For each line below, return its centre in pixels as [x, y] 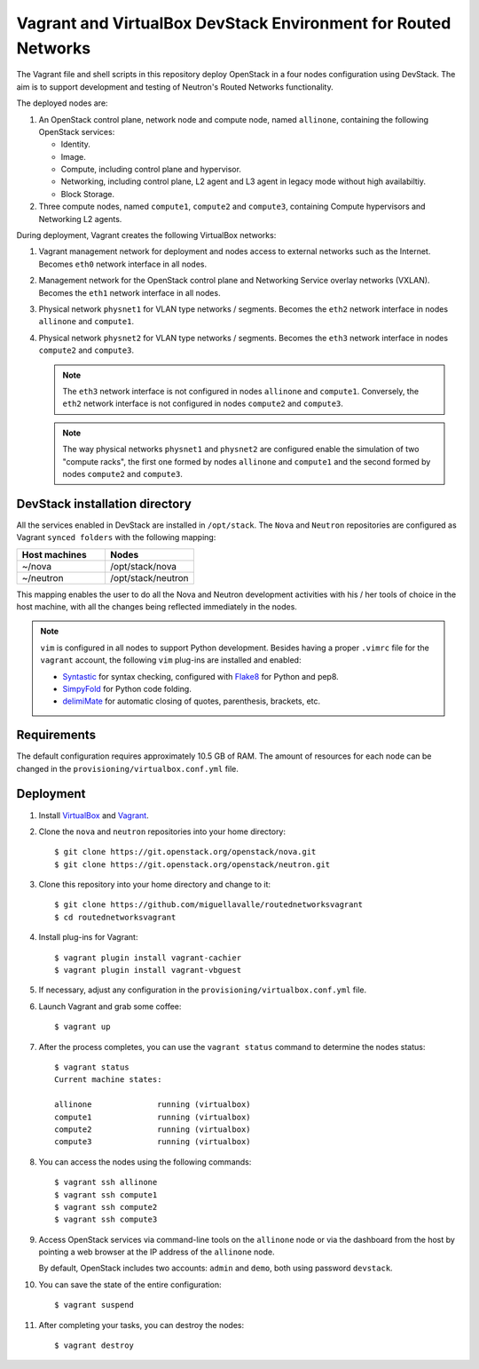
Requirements [56, 735]
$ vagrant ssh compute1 [106, 1194]
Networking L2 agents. [80, 219]
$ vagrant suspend [94, 1305]
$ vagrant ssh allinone [106, 1182]
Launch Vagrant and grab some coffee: [110, 1006]
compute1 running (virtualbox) [153, 1117]
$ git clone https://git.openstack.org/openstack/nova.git [185, 852]
